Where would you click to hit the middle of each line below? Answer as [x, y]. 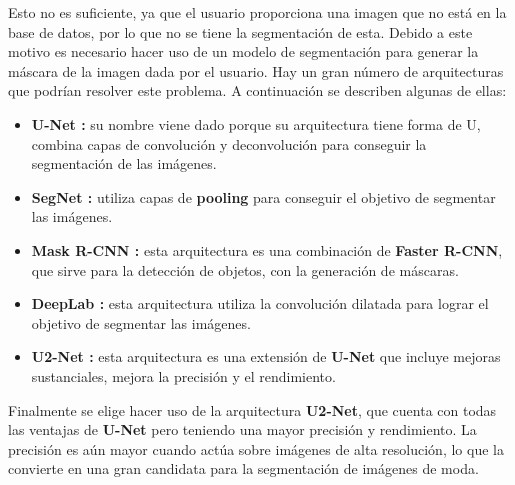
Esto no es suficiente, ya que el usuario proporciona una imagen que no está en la [257, 12]
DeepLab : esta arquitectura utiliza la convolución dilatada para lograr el [260, 303]
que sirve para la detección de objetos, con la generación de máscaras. [245, 269]
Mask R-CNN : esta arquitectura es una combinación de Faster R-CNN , [267, 249]
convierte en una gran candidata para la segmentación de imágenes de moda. [243, 468]
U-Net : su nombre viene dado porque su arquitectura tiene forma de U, [256, 123]
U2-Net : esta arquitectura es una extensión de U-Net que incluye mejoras [266, 356]
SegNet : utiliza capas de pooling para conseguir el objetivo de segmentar [263, 196]
